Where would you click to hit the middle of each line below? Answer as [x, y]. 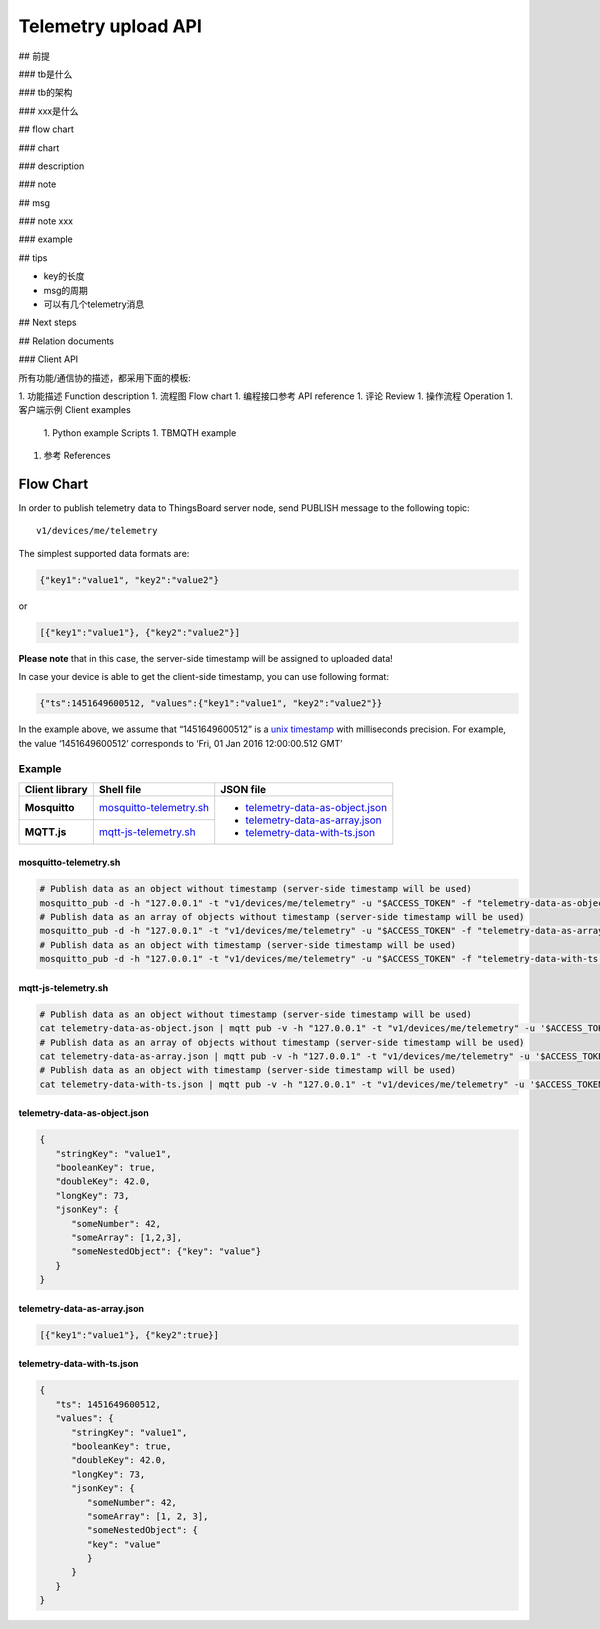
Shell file [120, 789]
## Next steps [47, 322]
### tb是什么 [45, 74]
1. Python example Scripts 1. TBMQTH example [140, 432]
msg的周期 [66, 290]
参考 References [77, 456]
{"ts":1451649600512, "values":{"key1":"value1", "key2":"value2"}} [211, 703]
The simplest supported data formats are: [104, 553]
